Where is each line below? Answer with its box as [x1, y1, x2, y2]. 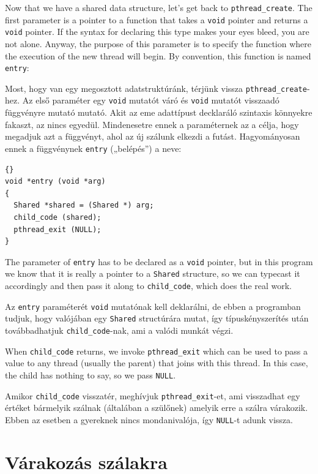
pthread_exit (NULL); [13, 225, 102, 234]
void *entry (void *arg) [5, 177, 106, 186]
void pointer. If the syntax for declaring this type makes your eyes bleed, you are [5, 25, 309, 38]
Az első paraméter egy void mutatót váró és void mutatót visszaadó [22, 94, 279, 107]
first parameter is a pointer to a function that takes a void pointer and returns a [5, 13, 308, 26]
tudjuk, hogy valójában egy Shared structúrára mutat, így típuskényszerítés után [5, 312, 309, 325]
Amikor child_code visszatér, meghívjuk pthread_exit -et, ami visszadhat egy [5, 389, 300, 402]
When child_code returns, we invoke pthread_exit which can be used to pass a [5, 344, 308, 357]
